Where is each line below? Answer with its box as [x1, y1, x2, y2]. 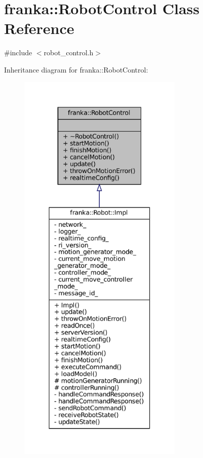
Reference [4, 18, 74, 39]
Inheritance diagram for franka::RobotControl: [4, 64, 148, 75]
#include [4, 47, 32, 58]
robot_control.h [44, 47, 94, 58]
